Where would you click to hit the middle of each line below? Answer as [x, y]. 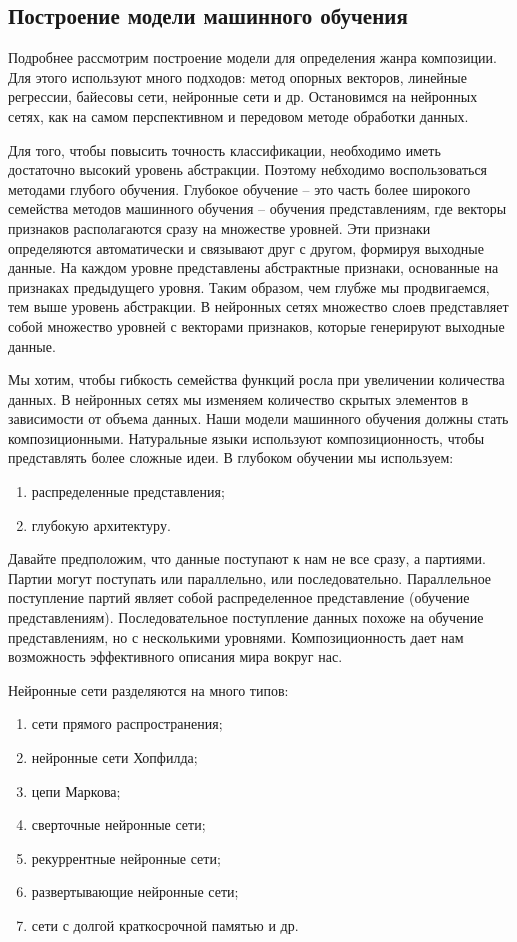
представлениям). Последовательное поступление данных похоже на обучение [246, 617]
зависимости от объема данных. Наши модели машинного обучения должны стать [258, 418]
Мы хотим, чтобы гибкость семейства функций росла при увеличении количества [256, 379]
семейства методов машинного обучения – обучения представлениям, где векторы [257, 208]
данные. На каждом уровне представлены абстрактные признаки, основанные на [253, 267]
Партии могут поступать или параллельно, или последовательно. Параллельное [250, 577]
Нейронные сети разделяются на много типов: [148, 689]
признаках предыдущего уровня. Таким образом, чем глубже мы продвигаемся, [249, 286]
